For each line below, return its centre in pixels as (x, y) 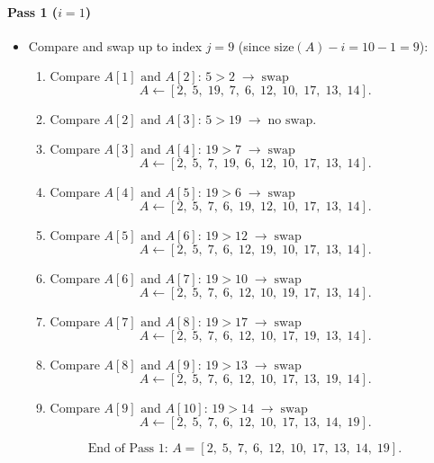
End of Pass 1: (128, 449)
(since (254, 45)
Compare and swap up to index (115, 45)
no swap (290, 121)
